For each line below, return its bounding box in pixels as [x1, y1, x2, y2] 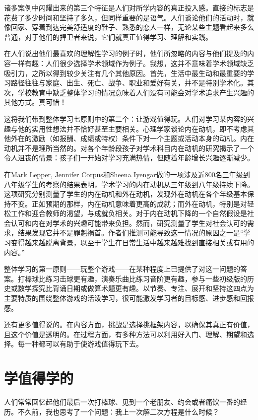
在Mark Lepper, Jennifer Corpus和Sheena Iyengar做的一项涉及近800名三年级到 [4, 169, 250, 179]
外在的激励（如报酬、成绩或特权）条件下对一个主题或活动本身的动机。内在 [10, 133, 254, 143]
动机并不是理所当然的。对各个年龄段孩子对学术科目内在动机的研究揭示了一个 [4, 142, 254, 153]
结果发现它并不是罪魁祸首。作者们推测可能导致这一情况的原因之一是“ [17, 227, 244, 238]
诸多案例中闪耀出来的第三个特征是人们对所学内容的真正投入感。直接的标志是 [4, 2, 254, 12]
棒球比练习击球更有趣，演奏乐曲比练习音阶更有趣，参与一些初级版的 [24, 273, 247, 283]
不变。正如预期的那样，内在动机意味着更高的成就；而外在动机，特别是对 [10, 198, 247, 209]
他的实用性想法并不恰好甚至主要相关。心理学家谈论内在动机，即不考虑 [17, 123, 247, 134]
